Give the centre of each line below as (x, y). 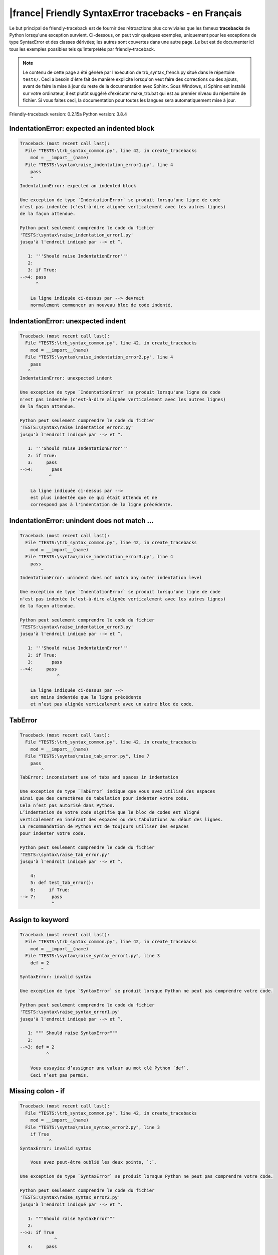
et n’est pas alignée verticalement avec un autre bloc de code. (112, 704)
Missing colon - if (37, 1091)
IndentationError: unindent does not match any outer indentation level (111, 578)
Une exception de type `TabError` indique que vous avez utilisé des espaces (117, 791)
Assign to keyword (39, 919)
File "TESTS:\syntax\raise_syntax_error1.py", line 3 (93, 956)
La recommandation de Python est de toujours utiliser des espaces (104, 827)
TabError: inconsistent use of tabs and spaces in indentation (99, 777)
